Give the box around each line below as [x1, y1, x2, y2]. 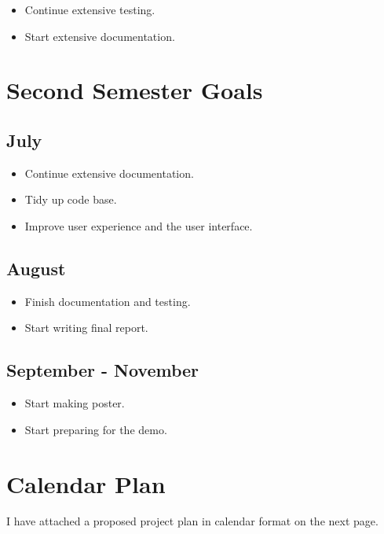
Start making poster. [24, 395, 125, 411]
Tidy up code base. [24, 191, 117, 208]
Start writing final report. [24, 319, 148, 336]
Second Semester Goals [6, 74, 263, 106]
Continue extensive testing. [24, 2, 155, 17]
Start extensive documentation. [24, 28, 175, 44]
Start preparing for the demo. [24, 421, 167, 437]
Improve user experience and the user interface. [24, 217, 253, 234]
